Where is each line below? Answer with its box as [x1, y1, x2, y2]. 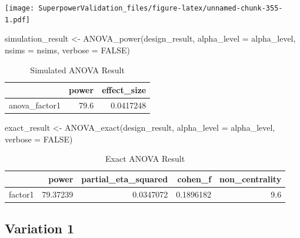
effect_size [102, 84, 146, 96]
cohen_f [177, 172, 212, 185]
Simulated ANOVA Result [30, 63, 125, 76]
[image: [5, 4, 35, 12]
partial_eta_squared [81, 172, 168, 185]
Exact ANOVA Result [105, 152, 185, 165]
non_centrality [219, 172, 282, 185]
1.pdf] [5, 15, 30, 24]
